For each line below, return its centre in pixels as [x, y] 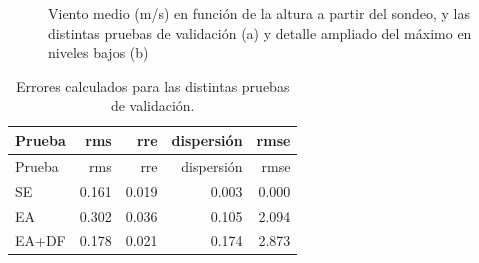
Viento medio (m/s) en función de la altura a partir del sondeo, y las [259, 13]
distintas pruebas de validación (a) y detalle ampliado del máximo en [260, 32]
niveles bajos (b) [98, 52]
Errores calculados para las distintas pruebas [152, 85]
